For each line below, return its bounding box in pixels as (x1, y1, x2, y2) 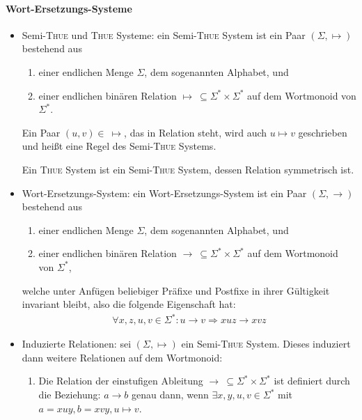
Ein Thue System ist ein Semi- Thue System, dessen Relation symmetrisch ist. (22, 162, 354, 176)
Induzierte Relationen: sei (22, 336, 132, 351)
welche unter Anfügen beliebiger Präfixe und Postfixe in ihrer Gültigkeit (22, 283, 330, 297)
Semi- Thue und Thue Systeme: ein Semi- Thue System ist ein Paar (22, 27, 306, 42)
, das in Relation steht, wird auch (124, 125, 267, 139)
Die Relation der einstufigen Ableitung (38, 373, 203, 388)
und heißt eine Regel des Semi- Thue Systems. (22, 139, 217, 153)
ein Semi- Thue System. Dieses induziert (181, 336, 351, 351)
